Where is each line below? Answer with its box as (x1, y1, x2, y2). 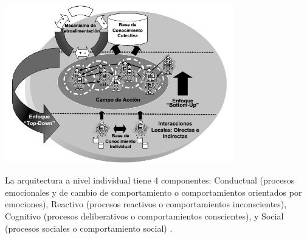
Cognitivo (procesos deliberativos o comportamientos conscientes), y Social (5, 209, 284, 222)
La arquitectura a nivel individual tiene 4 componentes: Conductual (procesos (5, 174, 295, 187)
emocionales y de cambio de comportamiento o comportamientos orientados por (5, 185, 302, 198)
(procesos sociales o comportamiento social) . (5, 221, 173, 234)
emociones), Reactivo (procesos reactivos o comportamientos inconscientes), (5, 198, 287, 210)
